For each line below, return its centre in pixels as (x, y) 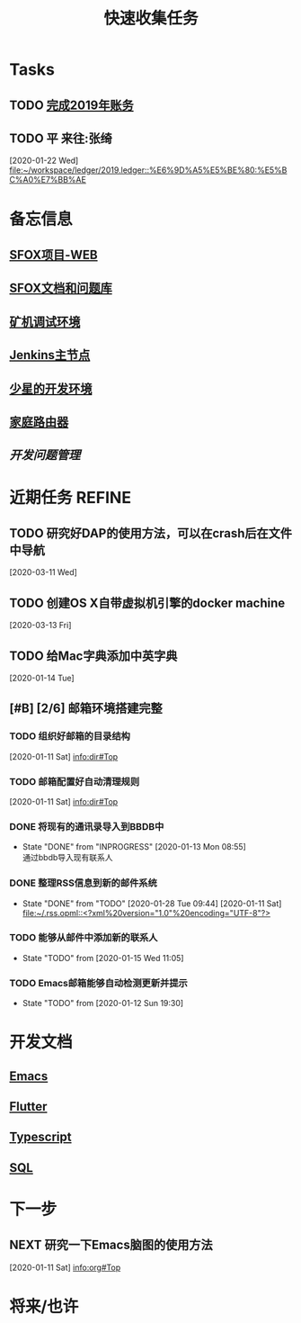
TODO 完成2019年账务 (71, 105)
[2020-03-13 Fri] (40, 625)
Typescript (40, 1137)
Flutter (28, 1107)
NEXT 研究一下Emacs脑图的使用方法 (111, 1245)
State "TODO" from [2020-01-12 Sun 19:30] (103, 1003)
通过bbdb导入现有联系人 (68, 858)
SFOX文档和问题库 (61, 288)
